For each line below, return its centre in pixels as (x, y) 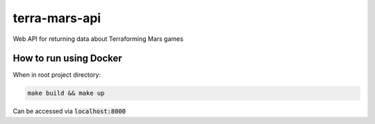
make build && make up (66, 93)
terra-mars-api (57, 18)
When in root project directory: (57, 75)
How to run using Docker (68, 59)
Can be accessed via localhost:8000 (69, 112)
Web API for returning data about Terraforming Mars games (98, 39)
